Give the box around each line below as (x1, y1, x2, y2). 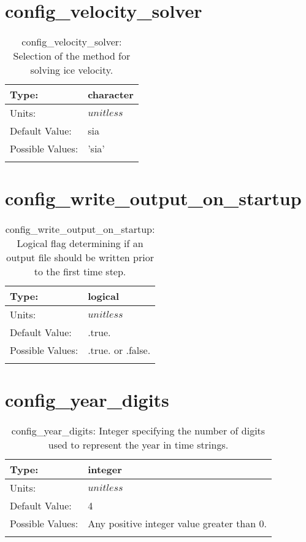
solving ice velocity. (30, 63, 113, 77)
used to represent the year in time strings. (48, 438, 229, 452)
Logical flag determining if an (17, 236, 143, 251)
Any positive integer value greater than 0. (88, 516, 267, 531)
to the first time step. (34, 264, 126, 279)
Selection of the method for (13, 49, 131, 63)
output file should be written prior (6, 250, 154, 265)
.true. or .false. (88, 343, 151, 358)
